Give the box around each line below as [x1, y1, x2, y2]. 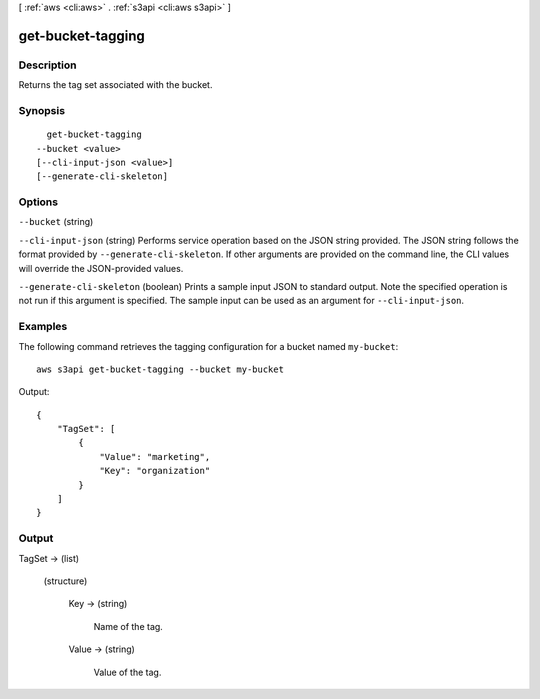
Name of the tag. [93, 620, 164, 632]
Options [18, 195, 59, 209]
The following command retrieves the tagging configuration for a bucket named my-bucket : [18, 340, 399, 352]
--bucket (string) [18, 216, 94, 228]
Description [18, 58, 77, 72]
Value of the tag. [93, 666, 162, 678]
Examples [18, 320, 68, 334]
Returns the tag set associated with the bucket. [18, 79, 213, 91]
